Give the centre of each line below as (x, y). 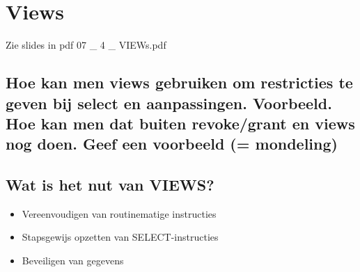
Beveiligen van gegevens (73, 261)
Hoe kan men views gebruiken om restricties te (179, 82)
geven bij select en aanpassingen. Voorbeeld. (169, 103)
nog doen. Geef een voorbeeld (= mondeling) (172, 144)
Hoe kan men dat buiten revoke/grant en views (180, 123)
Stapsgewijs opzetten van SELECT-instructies (120, 237)
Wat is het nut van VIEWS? (110, 185)
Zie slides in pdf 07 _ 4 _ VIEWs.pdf (86, 45)
